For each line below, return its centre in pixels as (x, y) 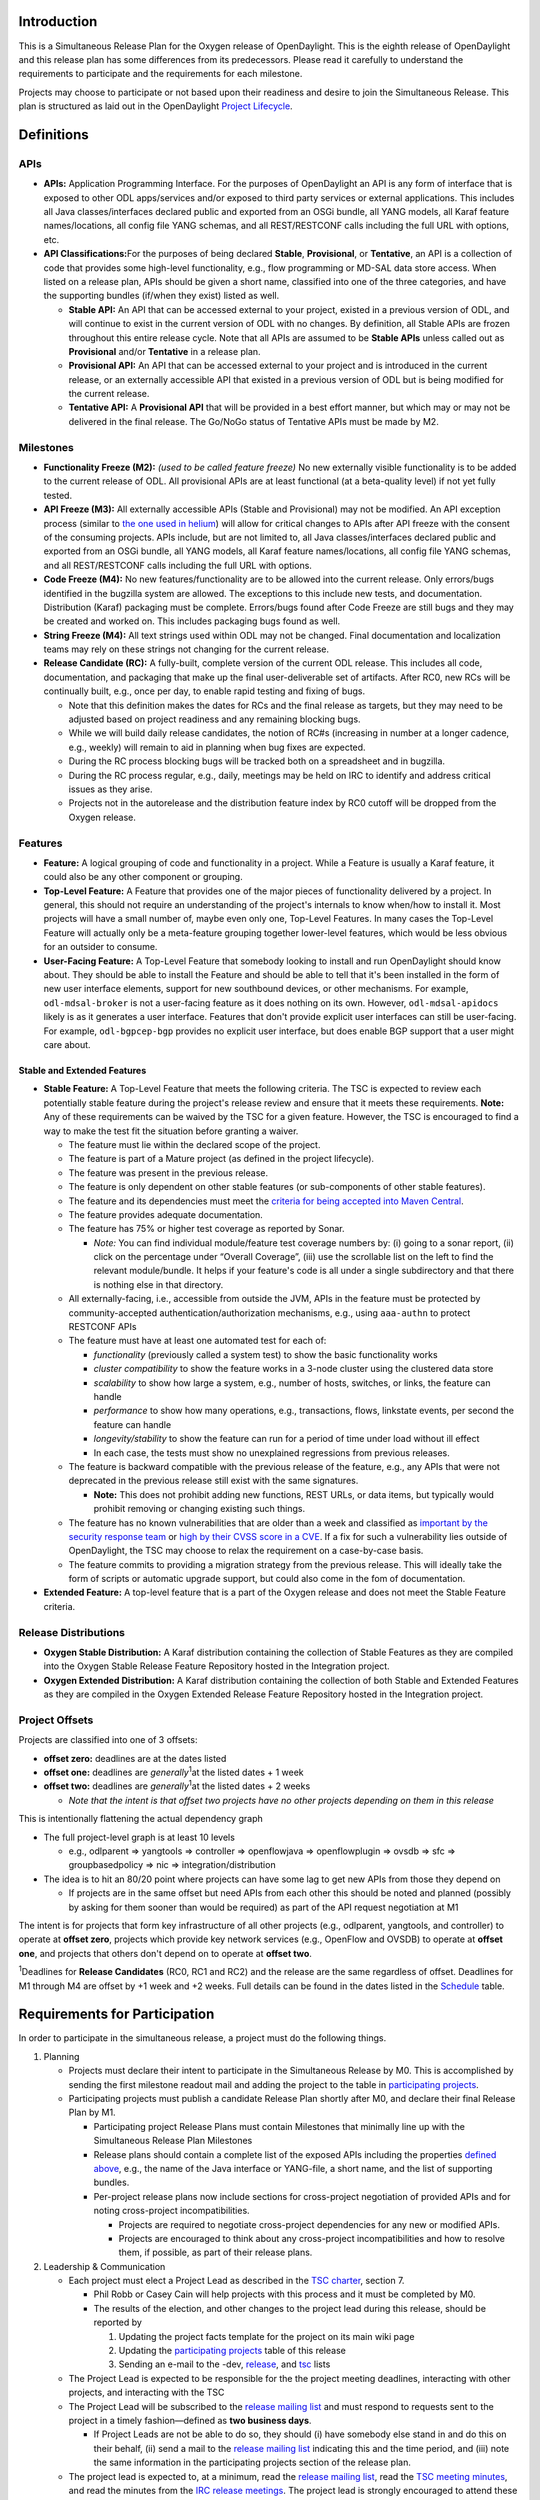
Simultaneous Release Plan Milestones (173, 2141)
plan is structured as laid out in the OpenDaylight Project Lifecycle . (156, 106)
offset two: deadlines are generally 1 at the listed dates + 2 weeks (177, 1785)
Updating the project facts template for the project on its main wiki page (266, 2336)
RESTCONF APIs (102, 1327)
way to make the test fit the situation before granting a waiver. (171, 1131)
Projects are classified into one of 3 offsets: (108, 1740)
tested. (58, 495)
